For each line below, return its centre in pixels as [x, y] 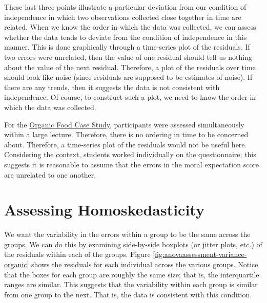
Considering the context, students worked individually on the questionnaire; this [130, 154]
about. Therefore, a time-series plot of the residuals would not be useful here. [126, 144]
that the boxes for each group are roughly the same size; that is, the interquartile [132, 274]
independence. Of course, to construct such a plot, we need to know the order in [130, 97]
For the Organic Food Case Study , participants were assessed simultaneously [124, 124]
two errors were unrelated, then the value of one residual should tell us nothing [128, 57]
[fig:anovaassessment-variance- [200, 254]
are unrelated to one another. [50, 174]
